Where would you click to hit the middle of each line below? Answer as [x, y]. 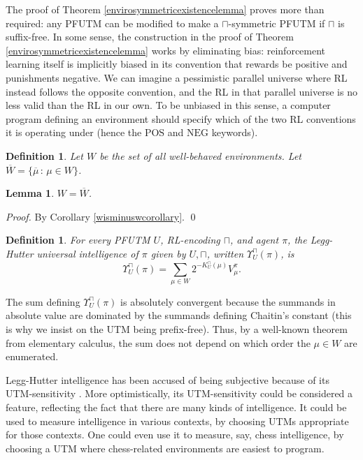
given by [168, 253]
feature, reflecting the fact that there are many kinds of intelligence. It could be [176, 407]
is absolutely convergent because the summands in [228, 301]
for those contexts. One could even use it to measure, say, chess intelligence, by [175, 435]
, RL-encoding [190, 240]
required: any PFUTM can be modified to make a [112, 23]
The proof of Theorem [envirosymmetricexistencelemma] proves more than [165, 9]
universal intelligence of [87, 253]
